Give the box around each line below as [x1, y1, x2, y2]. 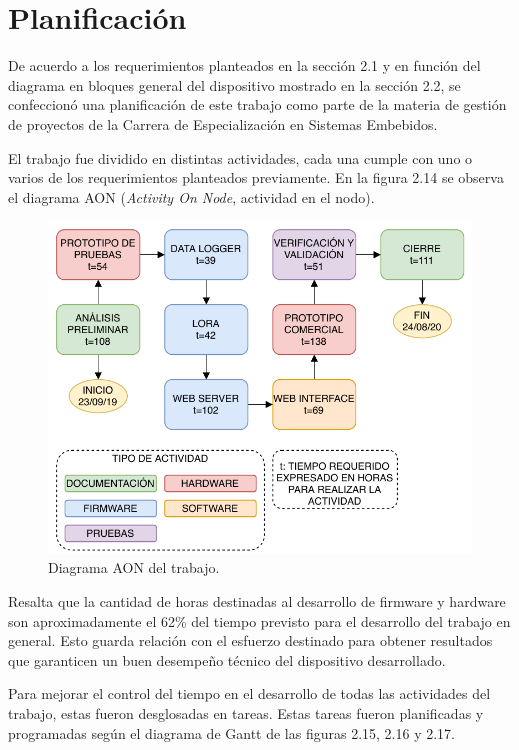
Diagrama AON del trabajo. [48, 557, 220, 578]
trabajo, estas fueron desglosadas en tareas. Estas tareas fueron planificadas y [8, 702, 484, 723]
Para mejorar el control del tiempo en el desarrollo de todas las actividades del [8, 683, 491, 704]
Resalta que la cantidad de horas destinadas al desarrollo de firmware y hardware [8, 591, 506, 612]
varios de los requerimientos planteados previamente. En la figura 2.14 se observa [8, 167, 504, 188]
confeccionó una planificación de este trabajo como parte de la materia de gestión [8, 94, 507, 115]
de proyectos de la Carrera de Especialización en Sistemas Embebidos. [8, 113, 438, 134]
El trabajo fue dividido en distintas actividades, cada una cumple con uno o [8, 147, 473, 168]
